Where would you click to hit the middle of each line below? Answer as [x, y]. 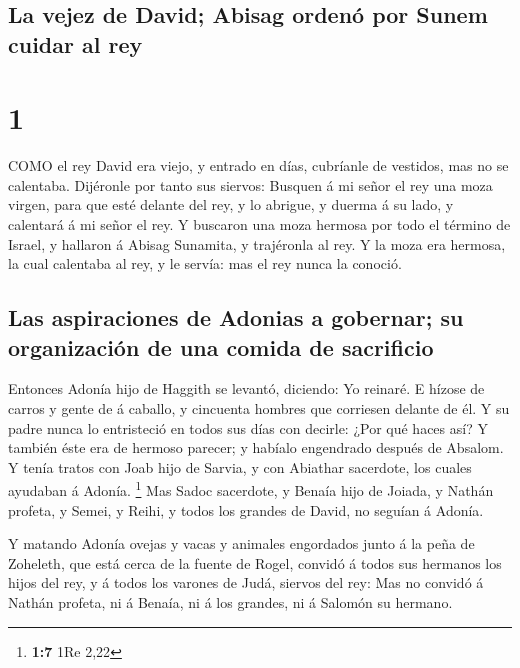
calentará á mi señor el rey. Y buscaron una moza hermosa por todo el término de [259, 224]
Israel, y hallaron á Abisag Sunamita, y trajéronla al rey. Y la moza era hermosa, [257, 243]
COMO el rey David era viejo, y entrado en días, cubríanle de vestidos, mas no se [258, 165]
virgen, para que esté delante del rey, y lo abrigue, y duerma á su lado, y [231, 204]
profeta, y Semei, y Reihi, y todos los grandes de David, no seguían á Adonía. [246, 509]
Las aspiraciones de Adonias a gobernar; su [236, 317]
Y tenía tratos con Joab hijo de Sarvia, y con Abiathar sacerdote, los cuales [240, 466]
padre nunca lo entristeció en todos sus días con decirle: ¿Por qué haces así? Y [248, 427]
